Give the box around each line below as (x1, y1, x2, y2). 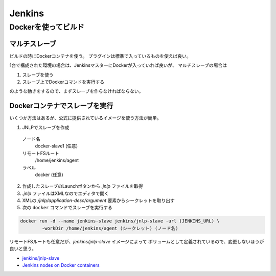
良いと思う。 (9, 245, 37, 252)
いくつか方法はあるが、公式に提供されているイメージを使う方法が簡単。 (9, 115, 162, 121)
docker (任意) (35, 171, 63, 178)
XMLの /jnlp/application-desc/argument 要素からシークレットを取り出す (22, 197, 175, 204)
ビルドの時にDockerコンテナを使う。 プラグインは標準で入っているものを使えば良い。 (9, 53, 191, 59)
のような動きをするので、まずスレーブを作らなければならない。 (9, 88, 144, 94)
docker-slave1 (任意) (35, 143, 78, 149)
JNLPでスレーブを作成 (22, 124, 70, 130)
